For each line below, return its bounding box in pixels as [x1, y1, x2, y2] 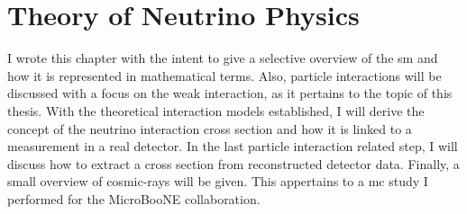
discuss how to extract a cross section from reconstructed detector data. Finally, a [7, 154, 460, 173]
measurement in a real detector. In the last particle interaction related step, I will [7, 137, 458, 156]
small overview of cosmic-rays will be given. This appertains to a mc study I [7, 172, 428, 191]
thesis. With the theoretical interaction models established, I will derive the [7, 101, 425, 120]
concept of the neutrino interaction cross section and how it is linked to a [7, 119, 412, 138]
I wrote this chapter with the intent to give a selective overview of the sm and [7, 49, 438, 67]
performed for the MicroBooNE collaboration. [7, 189, 261, 208]
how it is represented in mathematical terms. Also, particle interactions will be [7, 66, 442, 85]
